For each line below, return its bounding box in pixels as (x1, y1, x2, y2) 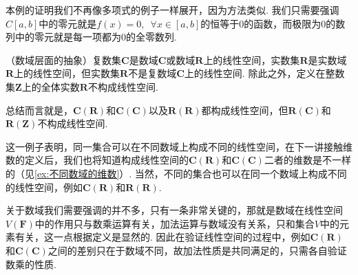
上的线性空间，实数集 (203, 52, 300, 67)
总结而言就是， (6, 102, 73, 117)
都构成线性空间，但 (201, 102, 288, 117)
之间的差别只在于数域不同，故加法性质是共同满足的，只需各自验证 (48, 243, 347, 257)
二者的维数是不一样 (264, 153, 351, 167)
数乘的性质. (6, 256, 56, 271)
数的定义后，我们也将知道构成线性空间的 (6, 153, 189, 167)
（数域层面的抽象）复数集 (6, 52, 121, 67)
